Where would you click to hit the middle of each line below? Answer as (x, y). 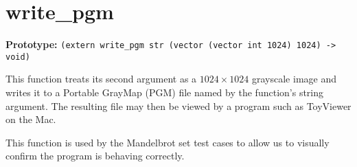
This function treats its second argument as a (101, 79)
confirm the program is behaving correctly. (95, 156)
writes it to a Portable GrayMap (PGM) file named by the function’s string (165, 92)
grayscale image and (294, 79)
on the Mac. (31, 119)
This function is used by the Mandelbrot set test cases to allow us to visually (168, 142)
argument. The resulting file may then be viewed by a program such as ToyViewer (178, 105)
